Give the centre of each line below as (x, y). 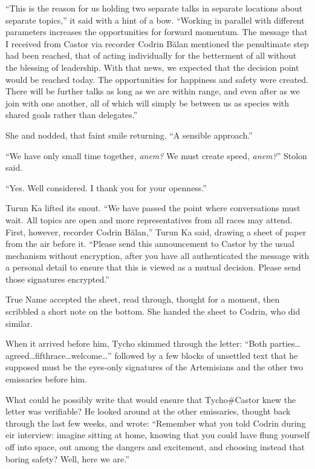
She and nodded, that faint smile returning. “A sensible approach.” (129, 135)
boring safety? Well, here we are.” (67, 458)
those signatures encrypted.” (57, 279)
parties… (285, 343)
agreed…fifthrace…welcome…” (59, 355)
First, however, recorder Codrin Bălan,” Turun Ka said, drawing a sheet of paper (156, 231)
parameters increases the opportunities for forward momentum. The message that (157, 32)
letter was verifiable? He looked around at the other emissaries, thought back (148, 411)
